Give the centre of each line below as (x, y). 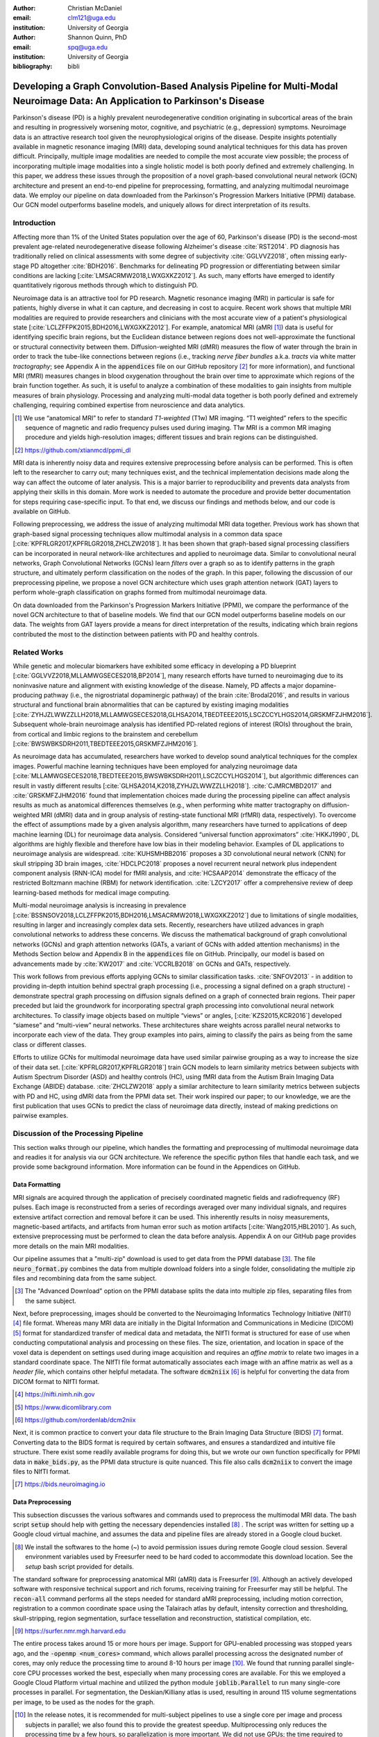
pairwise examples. (41, 1116)
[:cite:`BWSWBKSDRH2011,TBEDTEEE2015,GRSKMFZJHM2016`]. (105, 744)
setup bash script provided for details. (80, 1566)
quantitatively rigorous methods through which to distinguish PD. (106, 286)
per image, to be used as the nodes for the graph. (84, 1702)
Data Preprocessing (42, 1502)
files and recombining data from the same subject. (85, 1278)
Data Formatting (37, 1185)
